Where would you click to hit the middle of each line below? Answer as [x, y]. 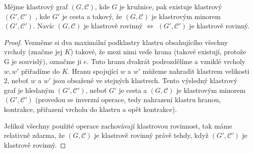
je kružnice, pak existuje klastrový [171, 6]
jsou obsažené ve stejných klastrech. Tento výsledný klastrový [145, 80]
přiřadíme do [40, 71]
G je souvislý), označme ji [43, 61]
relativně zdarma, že [34, 135]
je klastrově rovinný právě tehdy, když [151, 135]
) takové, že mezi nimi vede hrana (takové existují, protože [158, 52]
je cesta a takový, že [92, 16]
